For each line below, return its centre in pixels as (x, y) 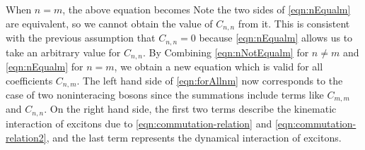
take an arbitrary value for (63, 52)
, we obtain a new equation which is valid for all (219, 66)
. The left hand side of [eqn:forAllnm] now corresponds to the (210, 80)
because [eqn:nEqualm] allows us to (276, 38)
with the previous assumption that (81, 38)
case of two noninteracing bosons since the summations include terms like (165, 94)
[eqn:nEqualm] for (45, 66)
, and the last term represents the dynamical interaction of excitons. (194, 137)
